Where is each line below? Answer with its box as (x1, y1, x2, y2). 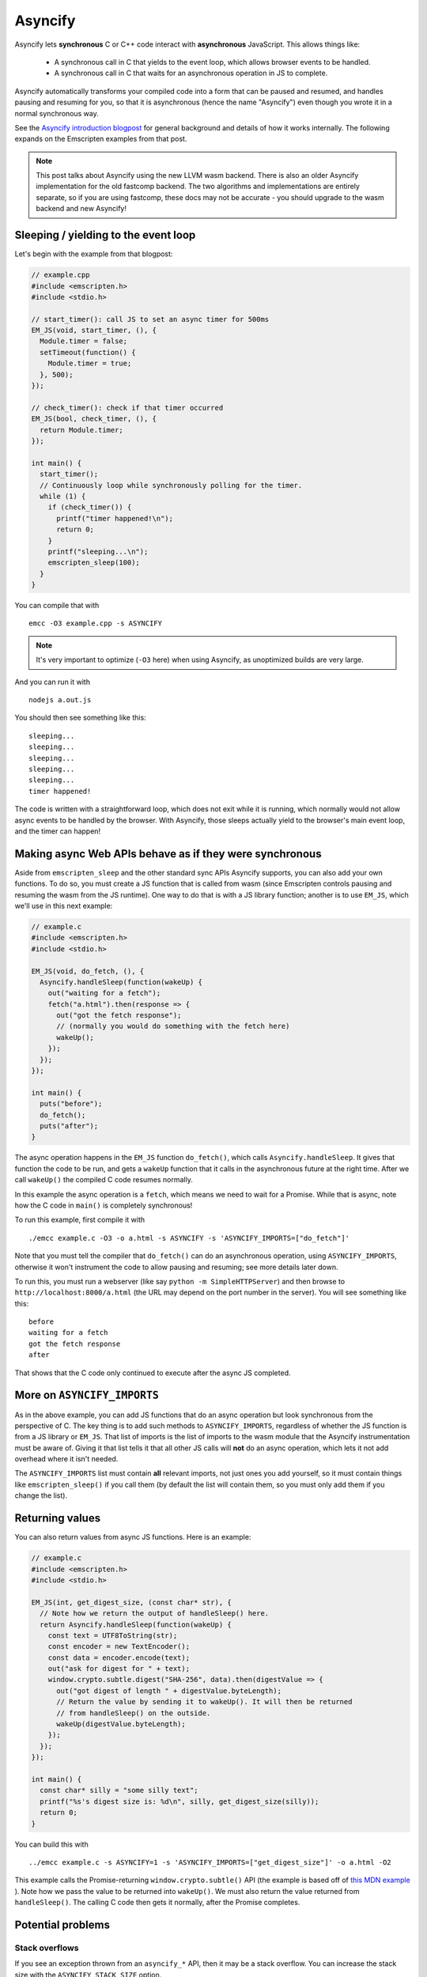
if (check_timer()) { (47, 503, 132, 512)
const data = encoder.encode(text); (47, 1653, 190, 1662)
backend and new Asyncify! (36, 204, 127, 214)
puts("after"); (40, 1121, 99, 1130)
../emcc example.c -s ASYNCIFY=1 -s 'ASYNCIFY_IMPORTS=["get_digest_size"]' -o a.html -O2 (28, 1858, 391, 1866)
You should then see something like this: (14, 713, 146, 723)
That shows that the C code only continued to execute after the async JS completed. (14, 1368, 291, 1378)
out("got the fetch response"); (56, 1011, 182, 1020)
